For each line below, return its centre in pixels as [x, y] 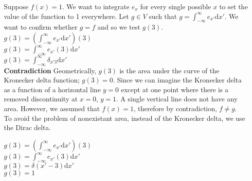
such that [163, 16]
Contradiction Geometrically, [50, 70]
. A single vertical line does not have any [177, 99]
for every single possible [176, 6]
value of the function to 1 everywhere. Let [66, 16]
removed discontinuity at [41, 99]
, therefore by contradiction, [175, 108]
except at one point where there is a [175, 89]
